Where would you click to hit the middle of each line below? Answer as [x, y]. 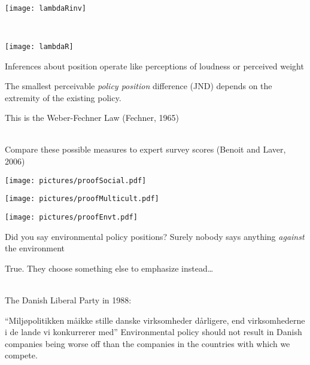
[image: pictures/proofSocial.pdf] [76, 180]
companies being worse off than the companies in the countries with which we [148, 343]
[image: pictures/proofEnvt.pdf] [71, 217]
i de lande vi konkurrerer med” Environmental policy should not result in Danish [154, 332]
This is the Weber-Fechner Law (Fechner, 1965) [92, 118]
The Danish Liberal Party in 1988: [68, 300]
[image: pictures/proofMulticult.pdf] [82, 199]
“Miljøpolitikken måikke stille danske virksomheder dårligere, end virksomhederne [155, 320]
